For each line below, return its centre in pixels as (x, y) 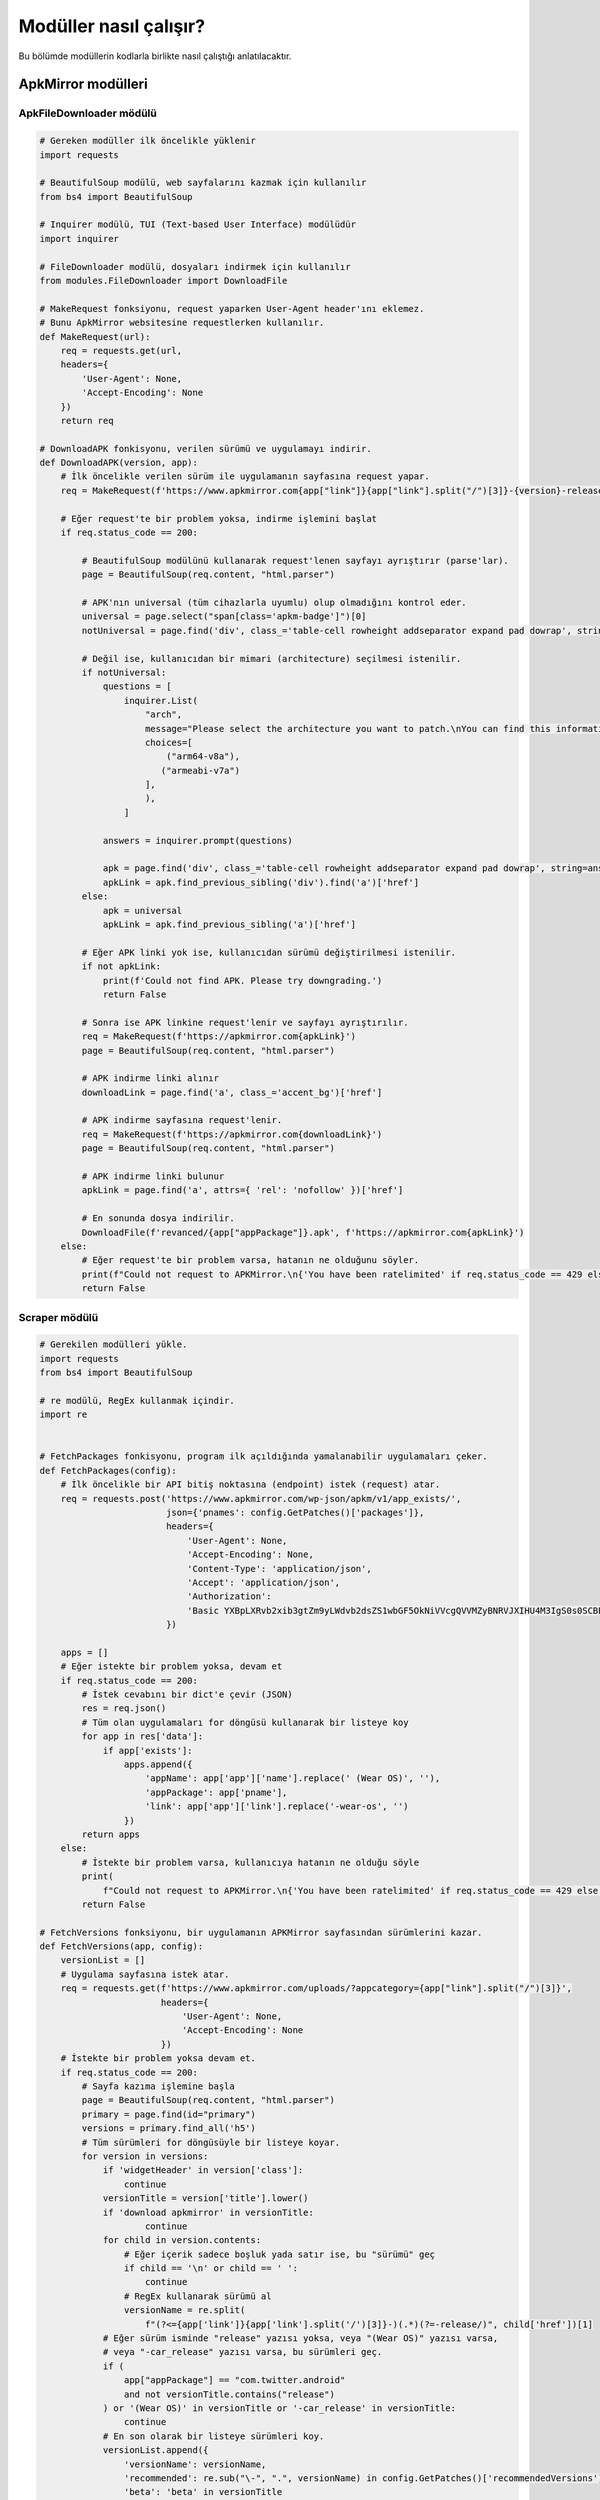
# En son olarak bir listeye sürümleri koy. (213, 2436)
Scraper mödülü (58, 1317)
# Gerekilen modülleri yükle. (113, 1344)
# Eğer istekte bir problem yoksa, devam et (171, 1666)
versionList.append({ (155, 2450)
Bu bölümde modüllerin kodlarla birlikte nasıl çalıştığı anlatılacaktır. (155, 56)
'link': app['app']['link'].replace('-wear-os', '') (277, 1806)
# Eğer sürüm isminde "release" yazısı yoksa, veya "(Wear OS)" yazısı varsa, (300, 2338)
